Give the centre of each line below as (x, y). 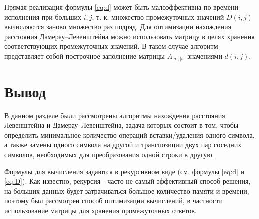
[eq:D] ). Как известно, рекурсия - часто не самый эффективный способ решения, (127, 181)
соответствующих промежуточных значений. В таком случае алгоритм (111, 46)
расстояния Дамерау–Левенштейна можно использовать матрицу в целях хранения (129, 36)
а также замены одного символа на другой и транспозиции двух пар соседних (123, 145)
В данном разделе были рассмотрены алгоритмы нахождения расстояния (115, 115)
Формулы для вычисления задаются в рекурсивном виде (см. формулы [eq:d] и (124, 171)
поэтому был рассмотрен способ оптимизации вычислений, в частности (113, 201)
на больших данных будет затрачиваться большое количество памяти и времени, (127, 191)
